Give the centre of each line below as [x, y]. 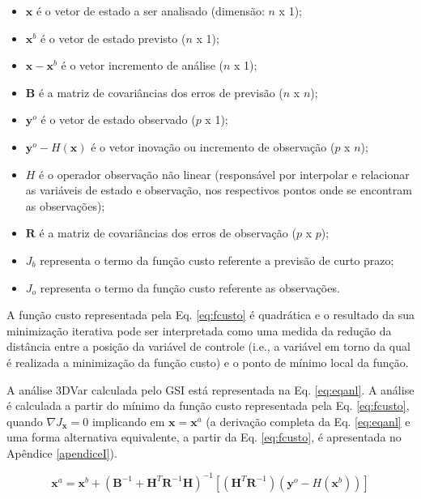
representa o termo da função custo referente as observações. [190, 287]
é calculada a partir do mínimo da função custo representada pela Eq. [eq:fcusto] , [208, 405]
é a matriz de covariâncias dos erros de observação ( [168, 233]
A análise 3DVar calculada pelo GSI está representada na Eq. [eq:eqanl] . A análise [210, 389]
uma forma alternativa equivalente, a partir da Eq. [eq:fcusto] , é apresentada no [204, 437]
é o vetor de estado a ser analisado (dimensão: [150, 11]
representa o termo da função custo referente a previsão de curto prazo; [217, 260]
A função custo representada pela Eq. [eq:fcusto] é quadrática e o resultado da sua [210, 315]
